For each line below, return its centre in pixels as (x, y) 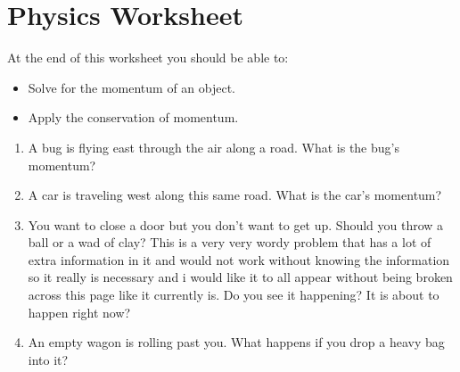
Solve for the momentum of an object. (131, 87)
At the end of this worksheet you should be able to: (148, 58)
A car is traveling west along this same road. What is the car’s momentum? (235, 195)
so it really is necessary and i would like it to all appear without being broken (240, 277)
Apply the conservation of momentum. (133, 117)
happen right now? (79, 312)
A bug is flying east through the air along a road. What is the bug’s (214, 147)
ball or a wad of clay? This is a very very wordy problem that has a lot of (230, 242)
